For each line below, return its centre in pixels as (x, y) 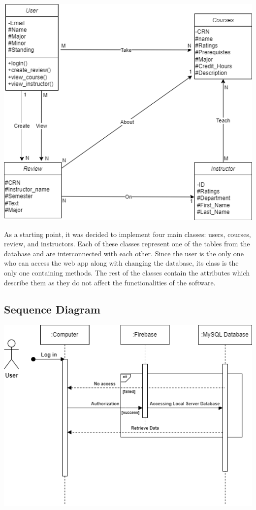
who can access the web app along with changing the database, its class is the (121, 263)
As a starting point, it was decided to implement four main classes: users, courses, (128, 234)
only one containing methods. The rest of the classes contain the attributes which (127, 272)
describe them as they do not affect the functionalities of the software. (110, 282)
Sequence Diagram (52, 309)
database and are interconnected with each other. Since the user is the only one (124, 253)
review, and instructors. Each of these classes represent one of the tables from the (127, 244)
